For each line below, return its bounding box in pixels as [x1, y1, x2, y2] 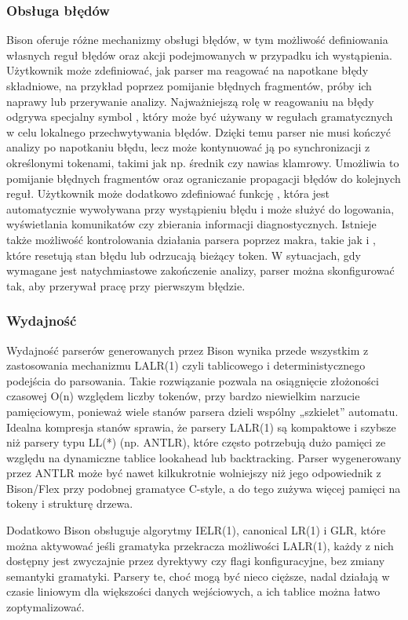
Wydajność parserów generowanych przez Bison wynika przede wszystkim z [6, 341, 369, 358]
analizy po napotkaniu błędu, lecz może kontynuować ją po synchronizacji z [6, 139, 370, 155]
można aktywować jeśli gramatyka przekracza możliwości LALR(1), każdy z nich [6, 537, 394, 553]
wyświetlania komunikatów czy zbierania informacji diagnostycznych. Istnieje [6, 216, 377, 232]
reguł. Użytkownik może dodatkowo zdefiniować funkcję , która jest [6, 185, 330, 202]
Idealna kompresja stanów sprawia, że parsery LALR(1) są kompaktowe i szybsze [6, 418, 396, 435]
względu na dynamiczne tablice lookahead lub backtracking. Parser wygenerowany [6, 449, 402, 465]
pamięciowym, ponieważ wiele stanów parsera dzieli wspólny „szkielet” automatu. [6, 403, 399, 419]
